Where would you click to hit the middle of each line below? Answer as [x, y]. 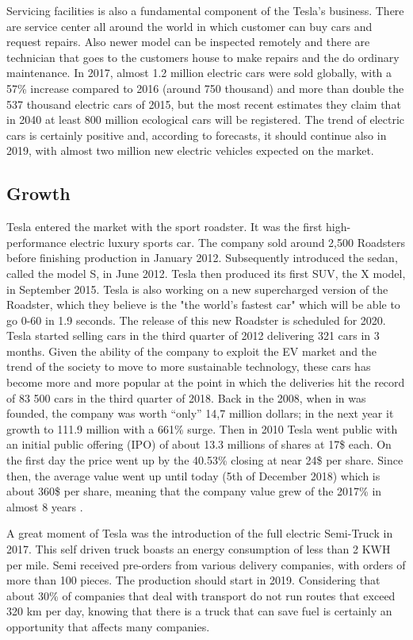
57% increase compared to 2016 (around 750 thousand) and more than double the [205, 88]
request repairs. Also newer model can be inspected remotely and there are [188, 42]
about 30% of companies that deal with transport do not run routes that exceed [201, 595]
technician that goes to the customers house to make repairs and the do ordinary [203, 57]
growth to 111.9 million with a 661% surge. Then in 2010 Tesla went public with [202, 428]
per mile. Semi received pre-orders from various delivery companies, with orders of [206, 564]
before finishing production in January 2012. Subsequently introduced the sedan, [202, 258]
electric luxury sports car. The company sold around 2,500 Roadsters [237, 242]
